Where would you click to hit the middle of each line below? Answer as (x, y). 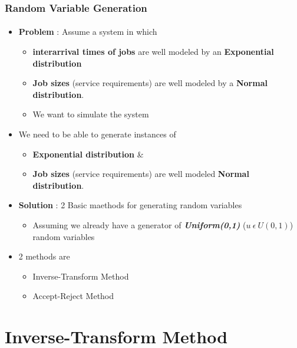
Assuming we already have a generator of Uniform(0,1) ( (139, 224)
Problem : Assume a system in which (88, 32)
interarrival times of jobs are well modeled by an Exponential (153, 52)
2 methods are (44, 256)
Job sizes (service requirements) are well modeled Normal (141, 174)
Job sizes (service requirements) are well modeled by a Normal (150, 83)
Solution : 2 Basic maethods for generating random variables (130, 205)
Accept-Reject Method (73, 296)
